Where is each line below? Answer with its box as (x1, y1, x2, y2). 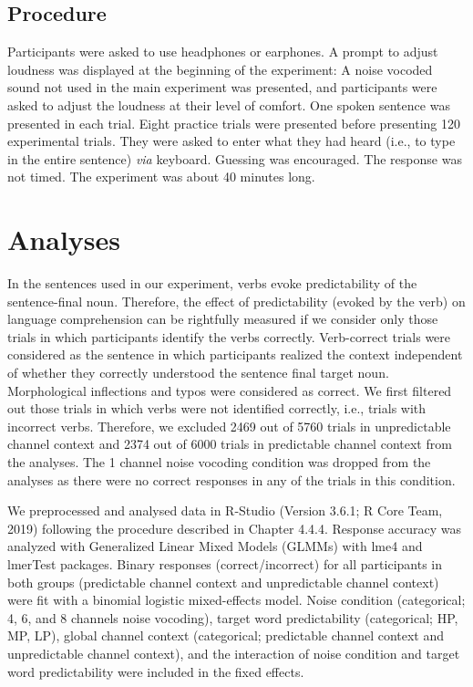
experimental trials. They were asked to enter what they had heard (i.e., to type (7, 131, 456, 151)
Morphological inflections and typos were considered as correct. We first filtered (7, 380, 452, 400)
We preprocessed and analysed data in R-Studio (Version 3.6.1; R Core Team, (7, 501, 443, 520)
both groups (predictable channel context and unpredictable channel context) (7, 572, 439, 591)
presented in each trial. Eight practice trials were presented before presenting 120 (7, 113, 461, 132)
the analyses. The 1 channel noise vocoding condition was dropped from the (7, 453, 431, 472)
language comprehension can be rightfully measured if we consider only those (7, 309, 438, 328)
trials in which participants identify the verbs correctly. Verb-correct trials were (7, 327, 451, 346)
